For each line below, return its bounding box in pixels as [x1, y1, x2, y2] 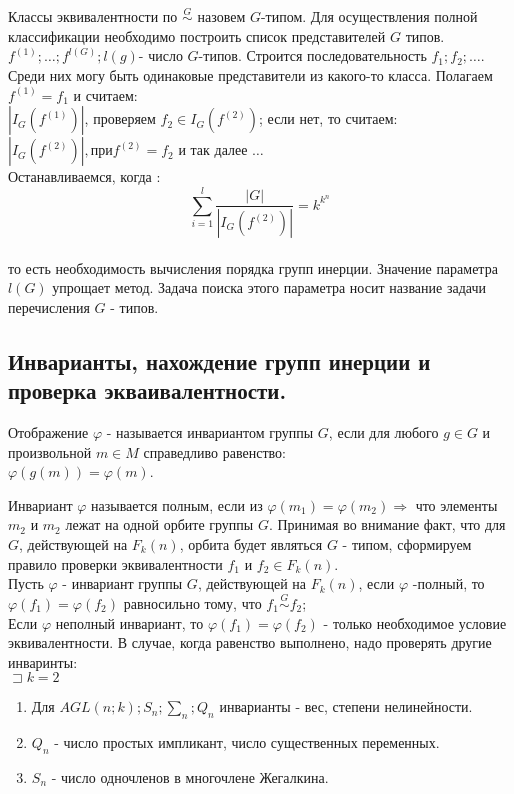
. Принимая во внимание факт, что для [268, 514, 506, 535]
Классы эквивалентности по [8, 6, 178, 27]
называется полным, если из [91, 494, 263, 515]
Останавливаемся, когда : [8, 166, 161, 187]
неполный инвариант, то [55, 612, 204, 633]
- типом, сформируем [342, 533, 472, 554]
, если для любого [328, 421, 439, 442]
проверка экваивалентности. [8, 375, 287, 406]
